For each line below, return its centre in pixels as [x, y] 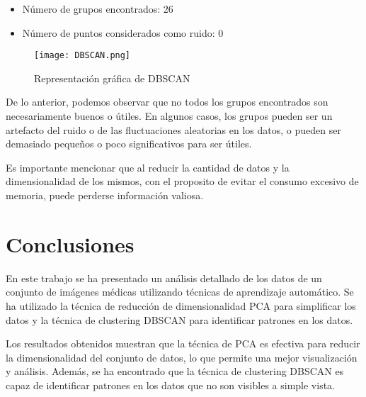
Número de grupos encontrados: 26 [98, 9]
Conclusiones [70, 244]
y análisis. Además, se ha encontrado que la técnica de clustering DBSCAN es [175, 371]
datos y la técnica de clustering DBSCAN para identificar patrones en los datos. [179, 319]
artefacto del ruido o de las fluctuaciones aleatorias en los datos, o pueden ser [173, 129]
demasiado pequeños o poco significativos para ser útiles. [129, 144]
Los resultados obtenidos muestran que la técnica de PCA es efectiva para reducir [183, 343]
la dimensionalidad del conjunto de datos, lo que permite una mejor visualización [182, 357]
